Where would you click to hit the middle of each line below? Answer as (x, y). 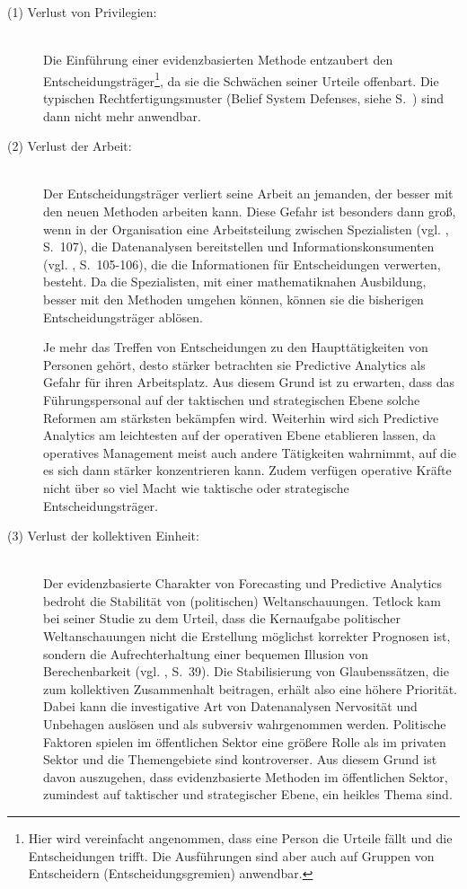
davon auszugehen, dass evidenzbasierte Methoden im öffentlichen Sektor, (246, 776)
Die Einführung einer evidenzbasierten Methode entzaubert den (218, 60)
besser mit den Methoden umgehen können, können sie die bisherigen (233, 299)
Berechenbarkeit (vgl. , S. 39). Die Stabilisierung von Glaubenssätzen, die (246, 671)
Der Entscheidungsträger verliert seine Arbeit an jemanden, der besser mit (248, 194)
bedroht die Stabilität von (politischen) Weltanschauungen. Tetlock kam (242, 600)
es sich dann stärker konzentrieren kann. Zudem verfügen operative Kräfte (247, 470)
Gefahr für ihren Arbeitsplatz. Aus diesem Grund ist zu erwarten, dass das (249, 382)
